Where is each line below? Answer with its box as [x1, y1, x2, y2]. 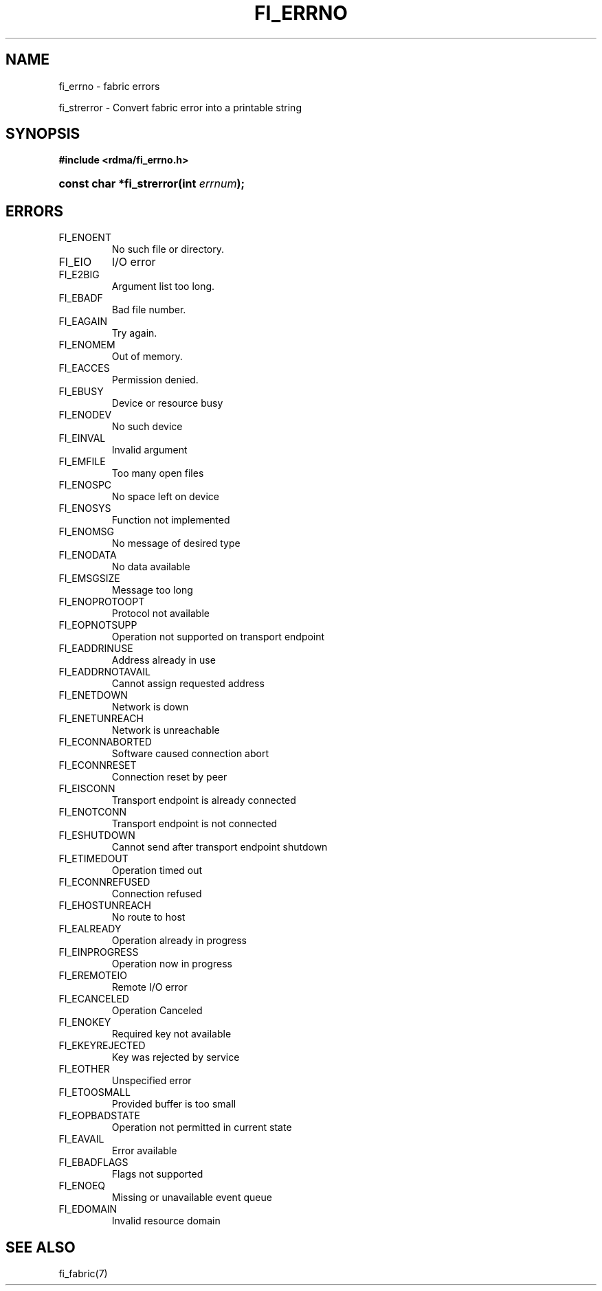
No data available [111, 561, 190, 573]
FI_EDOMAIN [58, 1203, 118, 1215]
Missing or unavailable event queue [111, 1191, 272, 1204]
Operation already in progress [111, 934, 247, 947]
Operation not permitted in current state [111, 1121, 292, 1134]
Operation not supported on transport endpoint [111, 631, 325, 643]
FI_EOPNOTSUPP [58, 619, 137, 631]
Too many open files [111, 467, 204, 480]
